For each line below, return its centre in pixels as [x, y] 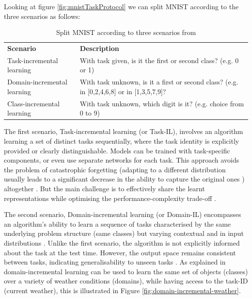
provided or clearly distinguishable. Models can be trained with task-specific [117, 150]
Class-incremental [33, 103]
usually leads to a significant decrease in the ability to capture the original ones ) [124, 179]
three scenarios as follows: [42, 16]
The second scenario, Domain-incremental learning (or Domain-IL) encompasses [123, 214]
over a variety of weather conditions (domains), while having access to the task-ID [126, 281]
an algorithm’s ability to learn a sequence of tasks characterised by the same [118, 224]
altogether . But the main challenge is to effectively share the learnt [104, 188]
